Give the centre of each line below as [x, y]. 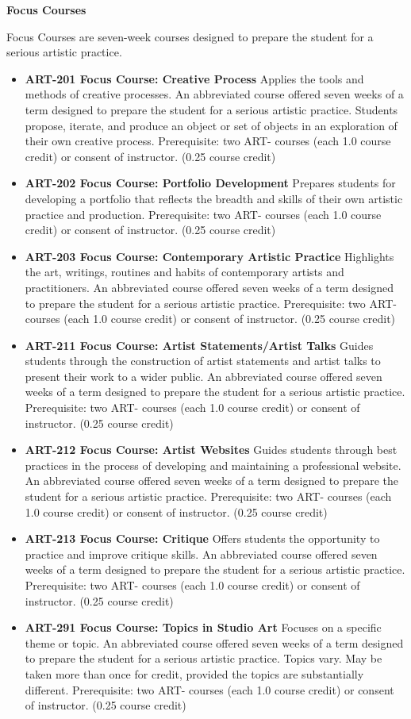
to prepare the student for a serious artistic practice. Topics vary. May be [204, 658]
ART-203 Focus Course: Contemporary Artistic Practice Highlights [209, 256]
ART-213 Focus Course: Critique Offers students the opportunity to [202, 538]
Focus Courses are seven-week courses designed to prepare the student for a [190, 36]
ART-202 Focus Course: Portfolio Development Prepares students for [210, 183]
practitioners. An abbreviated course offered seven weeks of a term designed [209, 287]
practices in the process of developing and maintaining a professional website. [213, 465]
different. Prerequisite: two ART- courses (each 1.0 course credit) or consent [209, 689]
